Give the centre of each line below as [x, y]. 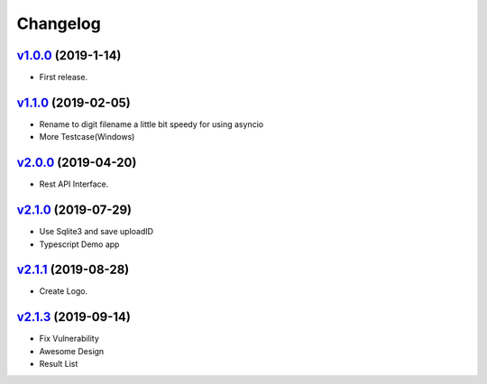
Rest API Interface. [74, 184]
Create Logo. [64, 291]
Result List [59, 364]
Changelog [59, 23]
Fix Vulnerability [69, 339]
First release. [64, 78]
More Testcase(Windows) [87, 137]
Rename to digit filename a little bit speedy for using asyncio [152, 124]
